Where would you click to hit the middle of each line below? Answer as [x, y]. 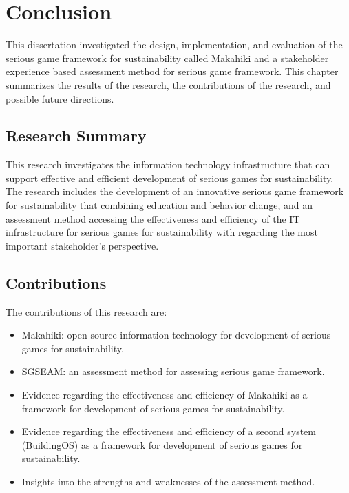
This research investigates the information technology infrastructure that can [168, 164]
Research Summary [76, 135]
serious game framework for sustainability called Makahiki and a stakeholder [167, 58]
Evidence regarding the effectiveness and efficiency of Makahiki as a [165, 395]
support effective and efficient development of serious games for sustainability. [170, 178]
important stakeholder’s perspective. [82, 245]
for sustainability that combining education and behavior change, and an [159, 205]
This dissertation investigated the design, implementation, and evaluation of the [174, 44]
